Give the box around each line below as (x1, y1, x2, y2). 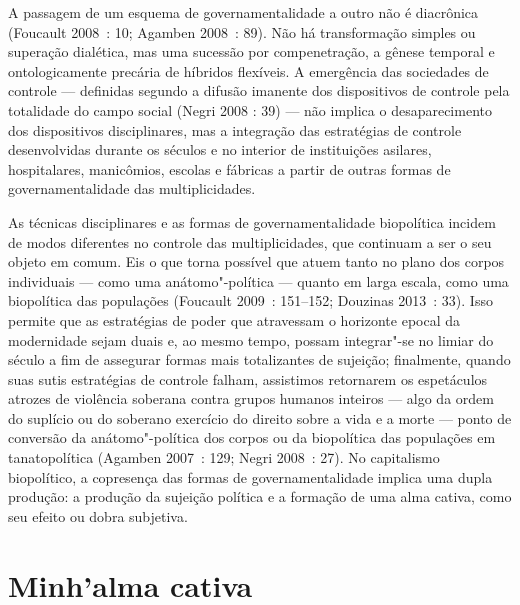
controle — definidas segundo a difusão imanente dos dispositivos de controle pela (8, 80, 510, 101)
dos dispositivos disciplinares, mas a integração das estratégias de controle (8, 119, 462, 140)
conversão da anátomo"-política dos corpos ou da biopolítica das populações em (8, 427, 496, 448)
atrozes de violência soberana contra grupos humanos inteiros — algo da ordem (8, 388, 494, 409)
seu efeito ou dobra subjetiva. (8, 505, 188, 526)
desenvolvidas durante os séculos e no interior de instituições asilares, (8, 139, 432, 160)
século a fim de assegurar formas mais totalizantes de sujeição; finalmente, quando (8, 349, 511, 370)
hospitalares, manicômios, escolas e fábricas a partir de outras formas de (8, 158, 451, 179)
